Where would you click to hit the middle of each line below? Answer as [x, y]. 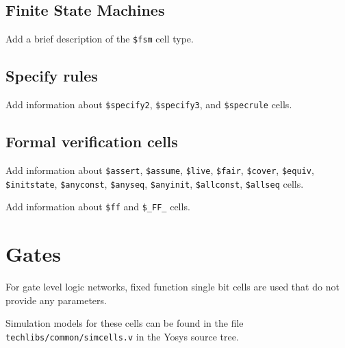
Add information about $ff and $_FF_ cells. [98, 207]
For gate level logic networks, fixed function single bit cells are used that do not [172, 287]
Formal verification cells [92, 141]
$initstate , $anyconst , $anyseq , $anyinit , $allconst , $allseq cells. [155, 183]
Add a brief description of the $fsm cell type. [100, 39]
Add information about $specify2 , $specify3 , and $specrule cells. [149, 104]
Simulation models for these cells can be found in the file [125, 323]
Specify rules [52, 76]
